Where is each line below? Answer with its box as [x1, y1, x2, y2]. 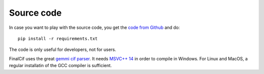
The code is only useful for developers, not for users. [9, 47, 116, 52]
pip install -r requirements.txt [18, 36, 98, 41]
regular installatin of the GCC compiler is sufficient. [9, 63, 112, 69]
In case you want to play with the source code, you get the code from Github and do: [9, 25, 180, 30]
